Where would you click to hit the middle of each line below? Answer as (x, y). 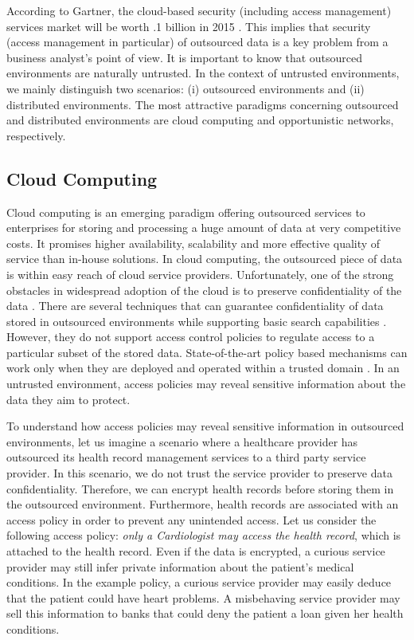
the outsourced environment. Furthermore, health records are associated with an (203, 504)
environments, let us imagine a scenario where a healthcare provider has (182, 441)
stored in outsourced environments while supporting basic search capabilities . (197, 321)
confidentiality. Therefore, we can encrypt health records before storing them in (200, 488)
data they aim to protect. (68, 399)
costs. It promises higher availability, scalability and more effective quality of (193, 243)
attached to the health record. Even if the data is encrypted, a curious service (196, 551)
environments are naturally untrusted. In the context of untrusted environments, (203, 73)
